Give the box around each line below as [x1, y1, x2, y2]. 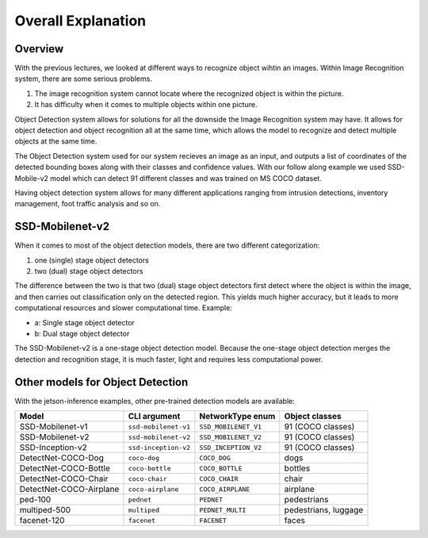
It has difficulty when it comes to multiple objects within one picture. [34, 100, 258, 110]
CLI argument [128, 411, 181, 422]
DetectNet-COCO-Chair [19, 473, 109, 484]
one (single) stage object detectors [34, 255, 150, 265]
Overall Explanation [14, 12, 147, 29]
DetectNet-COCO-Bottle [19, 463, 110, 474]
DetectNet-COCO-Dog [19, 452, 105, 463]
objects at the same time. [14, 136, 97, 146]
